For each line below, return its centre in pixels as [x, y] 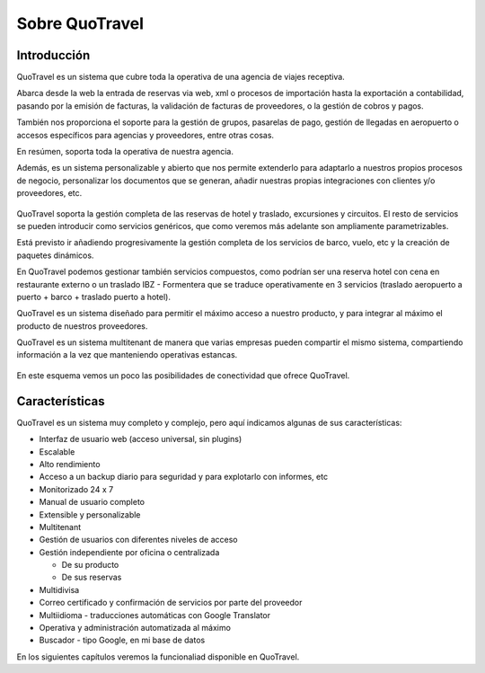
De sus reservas [92, 577]
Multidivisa [59, 589]
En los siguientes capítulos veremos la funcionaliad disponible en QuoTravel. [158, 657]
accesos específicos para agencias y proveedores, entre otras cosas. [145, 135]
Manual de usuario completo [92, 502]
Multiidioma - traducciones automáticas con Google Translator [155, 615]
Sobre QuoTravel [80, 23]
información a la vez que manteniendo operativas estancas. [127, 355]
